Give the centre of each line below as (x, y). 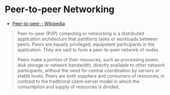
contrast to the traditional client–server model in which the (78, 81)
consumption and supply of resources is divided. (68, 87)
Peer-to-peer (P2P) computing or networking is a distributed (81, 33)
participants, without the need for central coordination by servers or (88, 70)
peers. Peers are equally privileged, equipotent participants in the (86, 44)
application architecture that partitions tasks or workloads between (88, 39)
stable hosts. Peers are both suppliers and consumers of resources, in (91, 76)
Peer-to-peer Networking (60, 9)
